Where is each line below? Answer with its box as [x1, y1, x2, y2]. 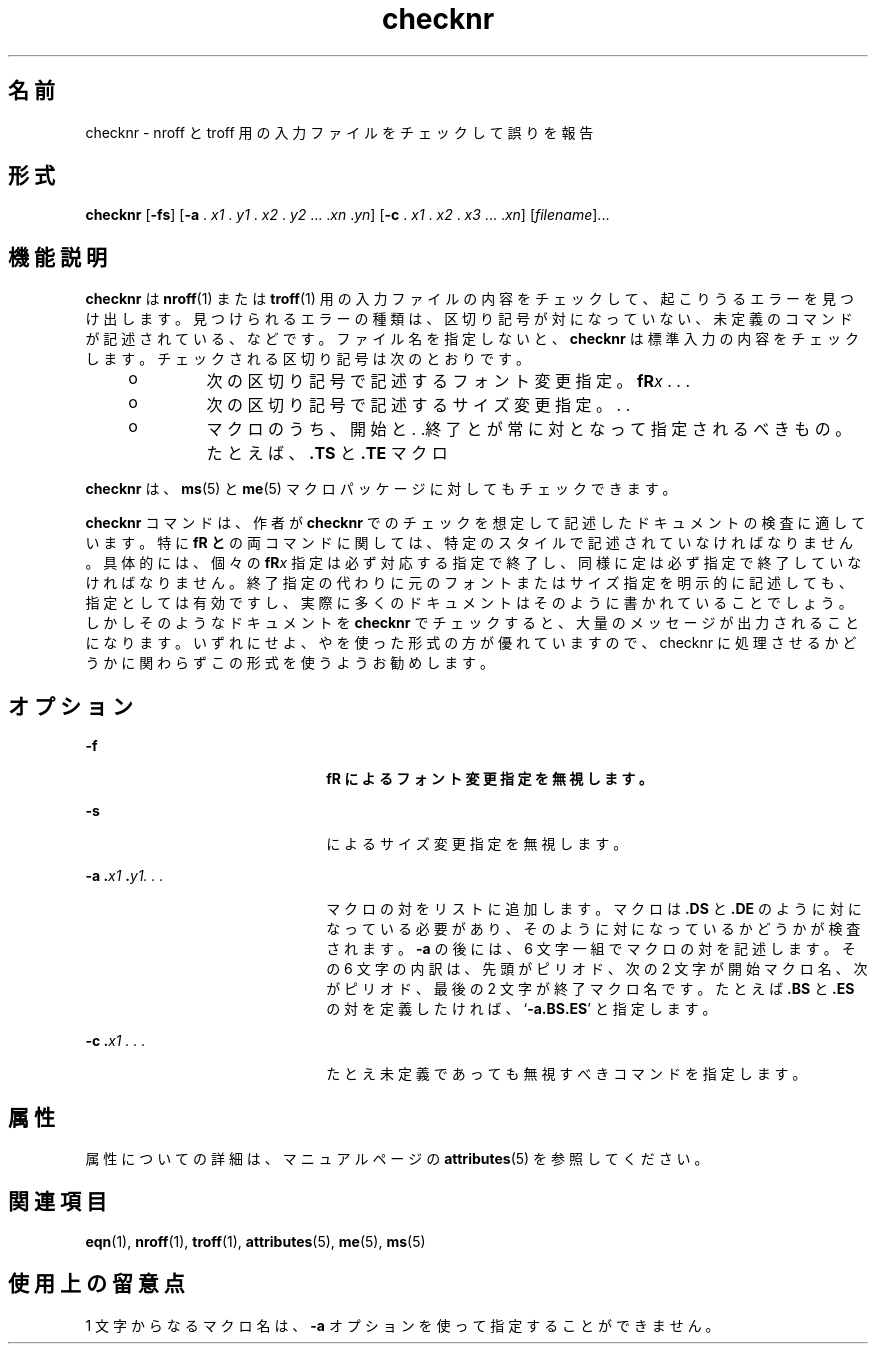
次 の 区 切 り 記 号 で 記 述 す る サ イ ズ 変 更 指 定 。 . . [206, 395, 631, 416]
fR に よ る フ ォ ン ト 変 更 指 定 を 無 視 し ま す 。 [326, 770, 653, 788]
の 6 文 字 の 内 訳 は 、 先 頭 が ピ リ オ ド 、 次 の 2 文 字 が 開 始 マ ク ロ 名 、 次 [326, 960, 868, 978]
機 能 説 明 [8, 244, 107, 270]
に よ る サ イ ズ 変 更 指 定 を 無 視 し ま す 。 [326, 835, 628, 853]
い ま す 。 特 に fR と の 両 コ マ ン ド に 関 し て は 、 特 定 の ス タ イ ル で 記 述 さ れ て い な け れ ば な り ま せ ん [85, 534, 853, 552]
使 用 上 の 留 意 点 [8, 1271, 185, 1297]
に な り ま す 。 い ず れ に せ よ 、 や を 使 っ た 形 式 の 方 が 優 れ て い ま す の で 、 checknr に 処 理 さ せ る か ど [85, 634, 857, 652]
